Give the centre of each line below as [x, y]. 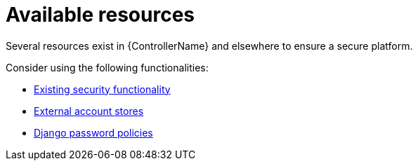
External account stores [89, 111]
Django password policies [93, 132]
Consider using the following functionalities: [107, 67]
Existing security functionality [102, 89]
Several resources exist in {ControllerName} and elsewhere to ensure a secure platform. [209, 46]
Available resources [100, 15]
